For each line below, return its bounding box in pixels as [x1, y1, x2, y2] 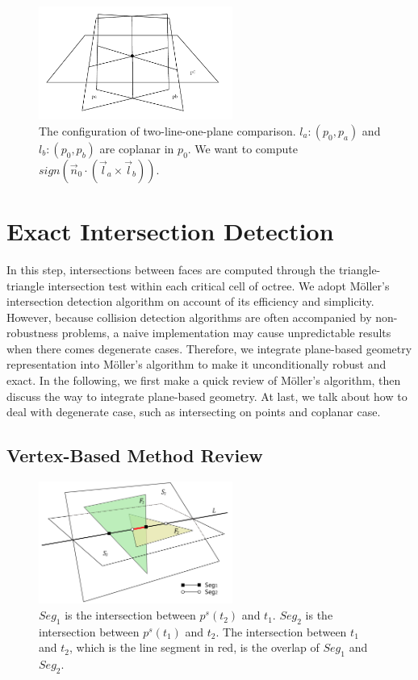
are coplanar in [99, 140, 174, 156]
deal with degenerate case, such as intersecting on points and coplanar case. [6, 403, 381, 420]
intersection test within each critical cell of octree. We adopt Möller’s [48, 277, 390, 294]
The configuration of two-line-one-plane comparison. [39, 122, 296, 139]
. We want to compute [187, 140, 298, 156]
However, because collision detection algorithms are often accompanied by [6, 308, 372, 325]
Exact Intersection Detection [6, 214, 334, 247]
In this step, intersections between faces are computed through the [6, 261, 336, 277]
